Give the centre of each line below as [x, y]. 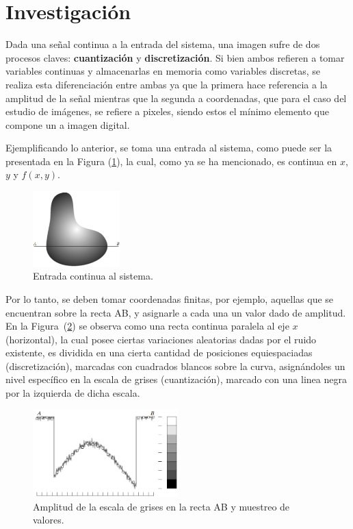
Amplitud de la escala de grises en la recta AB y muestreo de [161, 506]
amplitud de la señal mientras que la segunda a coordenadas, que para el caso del [176, 98]
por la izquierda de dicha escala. [73, 393]
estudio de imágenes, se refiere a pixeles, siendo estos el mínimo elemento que [168, 111]
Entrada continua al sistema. [93, 276]
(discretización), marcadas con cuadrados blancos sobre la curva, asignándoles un [175, 366]
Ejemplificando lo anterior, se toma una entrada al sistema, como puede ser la [169, 148]
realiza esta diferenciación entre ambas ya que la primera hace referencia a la [167, 84]
